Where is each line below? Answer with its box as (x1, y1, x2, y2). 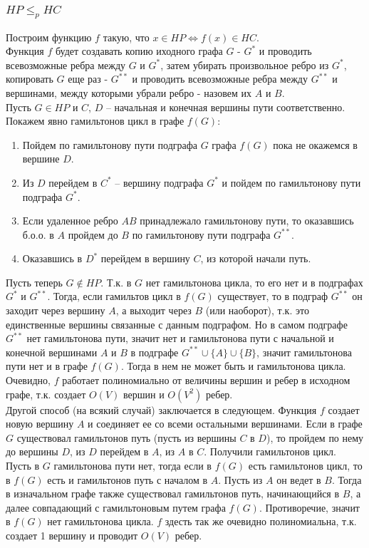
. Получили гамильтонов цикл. (204, 444, 336, 459)
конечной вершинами (6, 344, 98, 359)
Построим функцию (6, 29, 92, 44)
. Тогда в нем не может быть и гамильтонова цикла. (120, 358, 346, 373)
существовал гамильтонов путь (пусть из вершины (16, 430, 237, 445)
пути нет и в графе (6, 358, 88, 373)
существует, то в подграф (217, 289, 328, 304)
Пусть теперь (6, 274, 63, 289)
